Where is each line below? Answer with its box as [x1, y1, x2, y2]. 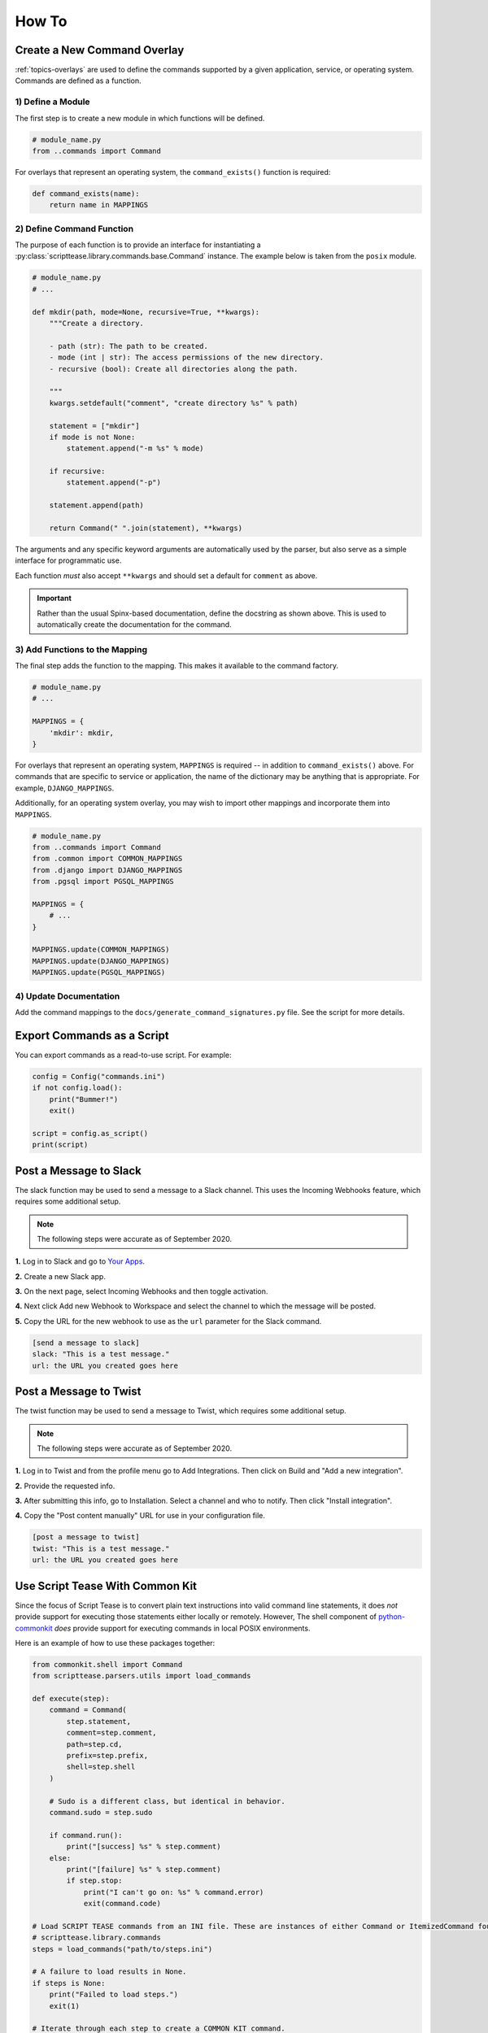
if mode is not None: [49, 432, 136, 442]
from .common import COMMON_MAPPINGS [32, 854, 183, 864]
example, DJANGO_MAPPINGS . [15, 783, 115, 793]
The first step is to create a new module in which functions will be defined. [15, 113, 265, 123]
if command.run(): [49, 1831, 123, 1839]
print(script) [32, 1140, 89, 1150]
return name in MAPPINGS [49, 200, 149, 210]
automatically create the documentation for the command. [37, 619, 232, 629]
